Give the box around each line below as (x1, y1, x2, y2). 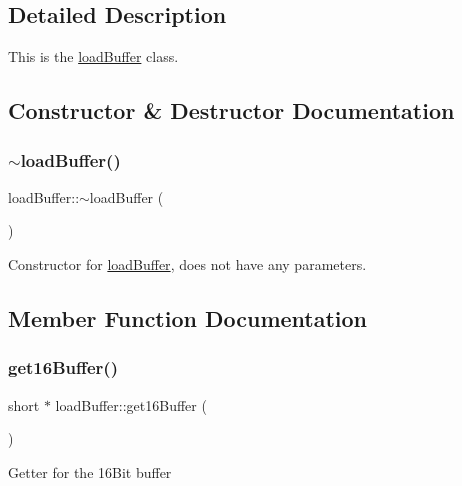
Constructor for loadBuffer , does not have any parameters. (8, 253, 367, 274)
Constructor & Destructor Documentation (8, 95, 455, 126)
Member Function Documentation (8, 302, 368, 333)
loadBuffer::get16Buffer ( (55, 394, 207, 415)
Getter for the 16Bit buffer (8, 461, 172, 482)
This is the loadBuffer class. (8, 46, 179, 67)
